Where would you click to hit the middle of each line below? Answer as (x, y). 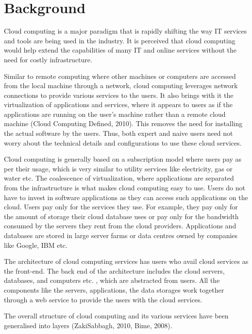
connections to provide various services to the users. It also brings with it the (119, 95)
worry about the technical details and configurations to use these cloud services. (123, 142)
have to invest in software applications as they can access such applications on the (126, 197)
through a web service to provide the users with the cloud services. (103, 299)
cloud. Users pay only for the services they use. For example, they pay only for (121, 207)
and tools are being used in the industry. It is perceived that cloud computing (120, 40)
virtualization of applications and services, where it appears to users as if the (118, 104)
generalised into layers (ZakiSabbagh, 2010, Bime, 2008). (88, 325)
